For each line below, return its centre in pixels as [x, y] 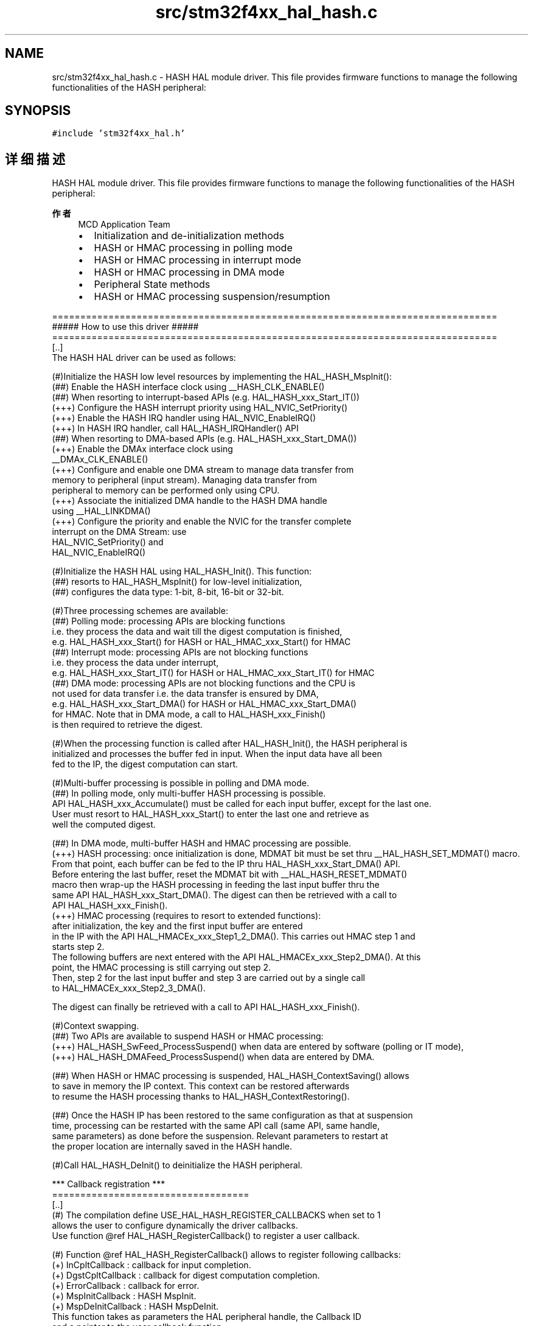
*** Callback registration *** [109, 1184]
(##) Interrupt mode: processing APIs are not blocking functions [180, 652]
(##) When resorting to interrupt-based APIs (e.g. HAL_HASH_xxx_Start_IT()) [206, 397]
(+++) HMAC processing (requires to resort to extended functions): [186, 916]
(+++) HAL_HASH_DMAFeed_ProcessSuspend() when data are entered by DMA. [213, 1057]
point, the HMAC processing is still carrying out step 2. [162, 968]
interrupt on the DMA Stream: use [119, 532]
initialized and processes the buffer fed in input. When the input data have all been [217, 754]
